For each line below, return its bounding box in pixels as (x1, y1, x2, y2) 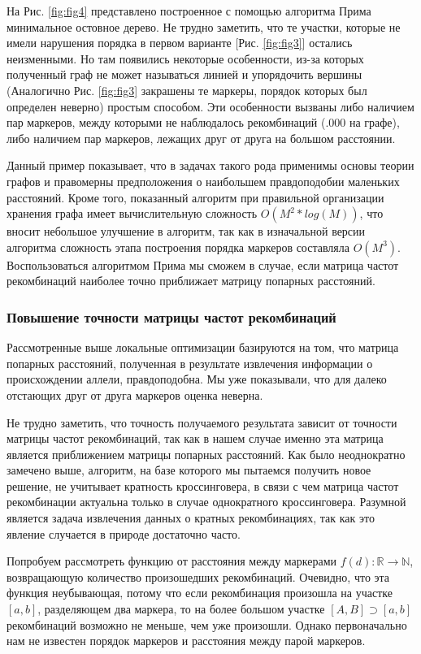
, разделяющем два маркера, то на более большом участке (37, 600, 325, 617)
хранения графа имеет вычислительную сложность (7, 205, 258, 222)
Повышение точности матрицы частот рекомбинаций (7, 306, 336, 327)
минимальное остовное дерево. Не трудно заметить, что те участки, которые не (7, 18, 401, 35)
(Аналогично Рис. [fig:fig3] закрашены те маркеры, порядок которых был (7, 81, 367, 98)
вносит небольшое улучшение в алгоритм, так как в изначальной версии (7, 223, 366, 240)
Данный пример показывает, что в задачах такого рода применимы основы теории (7, 157, 414, 174)
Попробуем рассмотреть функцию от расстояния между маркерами (7, 552, 337, 570)
